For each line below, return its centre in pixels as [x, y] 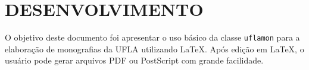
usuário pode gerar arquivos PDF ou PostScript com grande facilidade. [134, 60]
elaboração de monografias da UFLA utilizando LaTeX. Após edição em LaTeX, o [154, 49]
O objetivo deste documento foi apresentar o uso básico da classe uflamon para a [152, 37]
